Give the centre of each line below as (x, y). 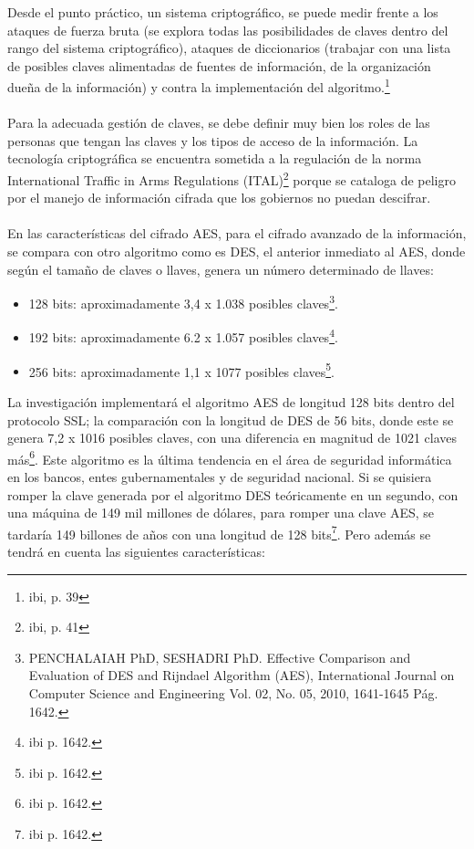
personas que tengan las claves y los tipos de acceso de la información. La (213, 140)
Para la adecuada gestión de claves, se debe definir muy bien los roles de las (219, 123)
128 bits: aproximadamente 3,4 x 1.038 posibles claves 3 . (183, 302)
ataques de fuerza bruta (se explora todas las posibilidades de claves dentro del (228, 30)
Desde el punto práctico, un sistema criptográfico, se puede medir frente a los (223, 12)
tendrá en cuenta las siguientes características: (136, 552)
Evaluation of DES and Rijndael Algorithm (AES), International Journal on (242, 675)
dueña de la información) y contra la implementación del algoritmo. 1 (199, 86)
